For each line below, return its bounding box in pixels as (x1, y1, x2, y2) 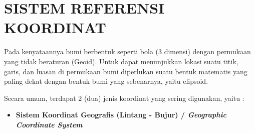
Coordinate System (16, 119, 83, 129)
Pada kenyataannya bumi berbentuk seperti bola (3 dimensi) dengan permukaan (4, 46, 251, 57)
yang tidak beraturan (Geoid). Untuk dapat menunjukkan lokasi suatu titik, (4, 56, 238, 66)
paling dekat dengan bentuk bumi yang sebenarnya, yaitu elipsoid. (4, 76, 208, 86)
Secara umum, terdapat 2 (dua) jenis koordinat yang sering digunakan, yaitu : (4, 92, 244, 103)
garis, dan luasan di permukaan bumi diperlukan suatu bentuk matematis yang (4, 66, 247, 76)
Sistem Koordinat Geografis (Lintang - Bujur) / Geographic (16, 109, 226, 120)
